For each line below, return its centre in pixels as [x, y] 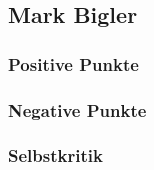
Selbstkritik [55, 155]
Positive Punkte [73, 63]
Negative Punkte [77, 109]
